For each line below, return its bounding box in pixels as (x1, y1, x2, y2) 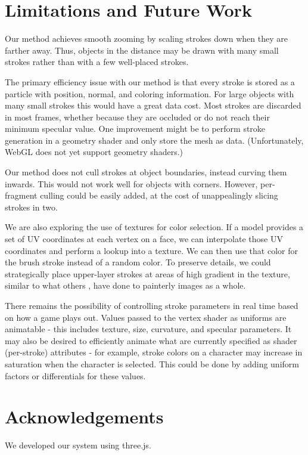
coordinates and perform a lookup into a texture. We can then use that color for (5, 244, 298, 256)
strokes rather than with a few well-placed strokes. (5, 55, 189, 68)
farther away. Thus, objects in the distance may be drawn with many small (5, 44, 279, 56)
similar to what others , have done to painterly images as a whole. (5, 279, 246, 292)
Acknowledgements (5, 404, 164, 429)
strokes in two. (5, 200, 58, 213)
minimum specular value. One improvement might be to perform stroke (5, 122, 266, 135)
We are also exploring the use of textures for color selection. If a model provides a (5, 221, 304, 233)
